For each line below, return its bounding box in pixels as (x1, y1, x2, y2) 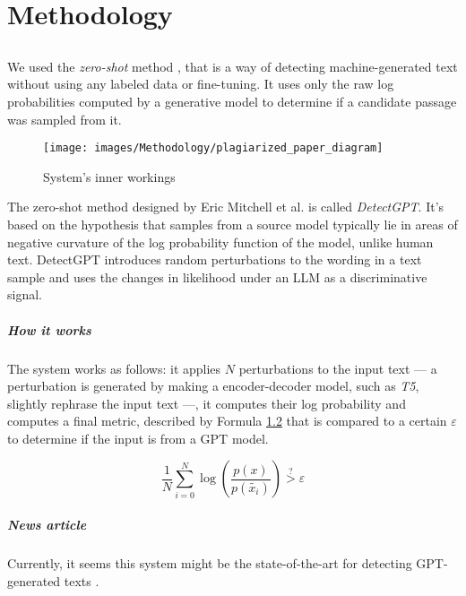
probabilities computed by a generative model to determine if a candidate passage (7, 91, 457, 110)
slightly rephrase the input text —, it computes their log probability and (7, 393, 406, 412)
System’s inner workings (43, 167, 176, 186)
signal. (7, 285, 42, 304)
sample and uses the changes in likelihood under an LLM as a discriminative (7, 267, 427, 286)
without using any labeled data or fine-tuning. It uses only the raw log (7, 74, 394, 93)
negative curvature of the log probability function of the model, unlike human (7, 232, 434, 251)
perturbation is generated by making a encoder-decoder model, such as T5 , (7, 376, 419, 395)
